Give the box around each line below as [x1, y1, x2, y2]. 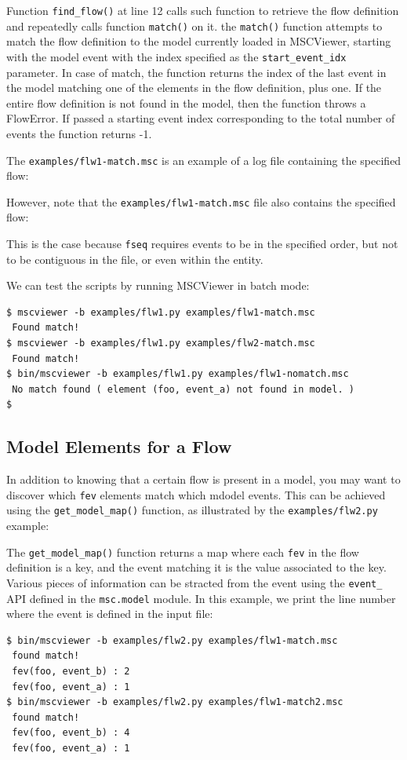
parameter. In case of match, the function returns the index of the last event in [6, 64, 387, 80]
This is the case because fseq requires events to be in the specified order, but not [6, 236, 398, 252]
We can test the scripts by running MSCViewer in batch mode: [6, 277, 310, 294]
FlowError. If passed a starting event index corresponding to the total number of [6, 110, 395, 126]
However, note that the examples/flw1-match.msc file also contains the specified [6, 193, 396, 210]
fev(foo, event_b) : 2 [12, 666, 130, 678]
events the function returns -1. [6, 125, 152, 141]
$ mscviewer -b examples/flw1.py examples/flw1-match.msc [6, 306, 315, 318]
